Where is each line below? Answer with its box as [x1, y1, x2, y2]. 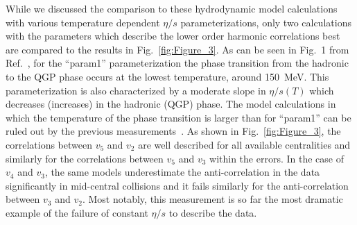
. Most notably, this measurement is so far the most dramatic [82, 192, 343, 206]
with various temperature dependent [6, 15, 160, 29]
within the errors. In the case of [209, 151, 344, 165]
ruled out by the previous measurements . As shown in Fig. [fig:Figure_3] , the [6, 124, 341, 138]
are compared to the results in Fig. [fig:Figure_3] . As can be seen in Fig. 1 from [6, 42, 349, 56]
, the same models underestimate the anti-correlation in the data [44, 165, 320, 179]
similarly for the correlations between [6, 151, 164, 165]
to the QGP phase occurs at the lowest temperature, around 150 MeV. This [6, 69, 329, 83]
